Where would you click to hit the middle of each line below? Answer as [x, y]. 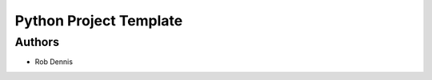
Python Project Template [99, 21]
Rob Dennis [54, 62]
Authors [37, 42]
